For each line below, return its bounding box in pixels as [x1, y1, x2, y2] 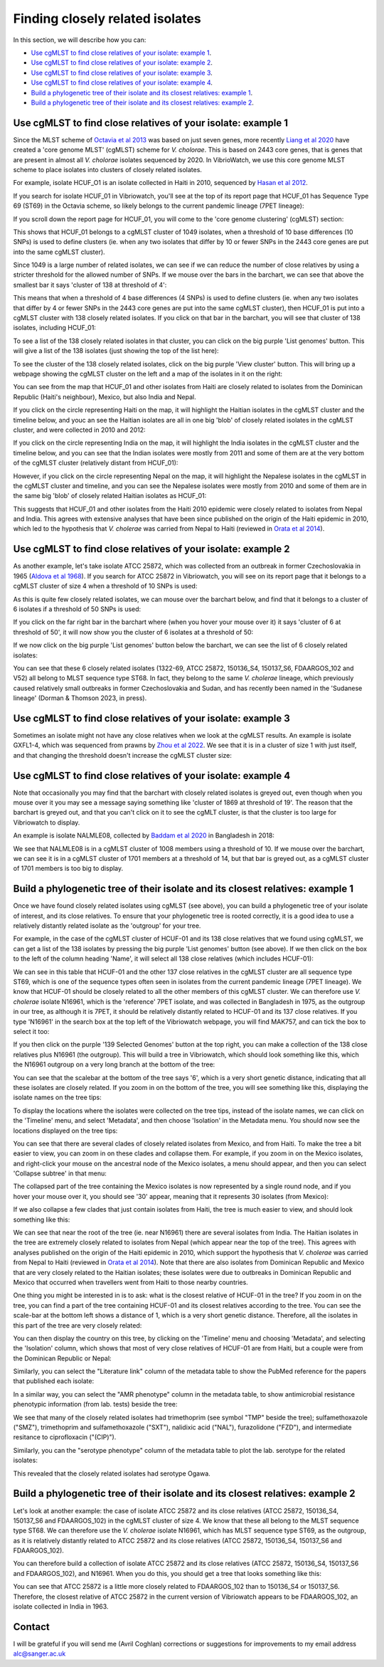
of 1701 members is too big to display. [13, 864, 124, 873]
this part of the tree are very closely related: [13, 1321, 142, 1330]
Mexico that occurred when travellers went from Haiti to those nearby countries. [13, 1278, 248, 1286]
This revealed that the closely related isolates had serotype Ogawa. [13, 1469, 211, 1478]
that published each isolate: [13, 1377, 95, 1385]
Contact [13, 1621, 50, 1633]
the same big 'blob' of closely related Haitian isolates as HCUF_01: [13, 492, 207, 500]
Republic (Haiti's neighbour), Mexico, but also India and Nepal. [13, 392, 197, 401]
